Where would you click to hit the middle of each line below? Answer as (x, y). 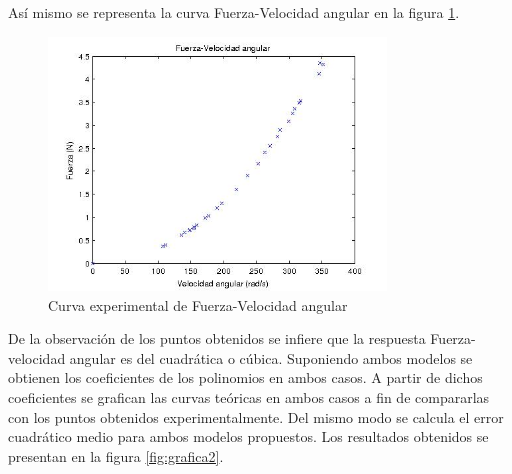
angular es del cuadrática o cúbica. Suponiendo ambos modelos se (271, 357)
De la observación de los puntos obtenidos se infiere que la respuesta (217, 338)
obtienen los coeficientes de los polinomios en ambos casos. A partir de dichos (245, 377)
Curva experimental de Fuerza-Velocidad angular (198, 304)
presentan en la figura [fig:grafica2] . (116, 455)
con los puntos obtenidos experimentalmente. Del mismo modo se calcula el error (256, 416)
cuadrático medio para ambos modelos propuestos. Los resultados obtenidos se (248, 436)
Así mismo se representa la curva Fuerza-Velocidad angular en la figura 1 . (234, 12)
